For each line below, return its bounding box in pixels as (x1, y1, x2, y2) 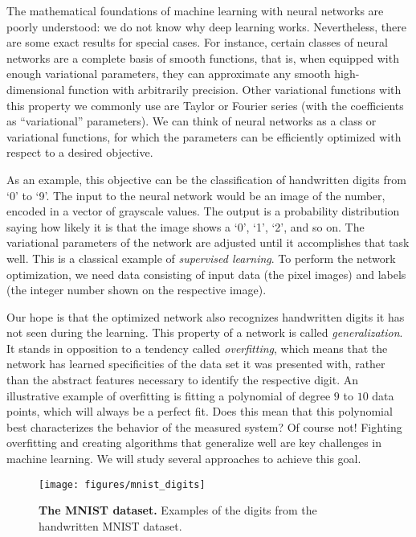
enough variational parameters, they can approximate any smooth (6, 65, 331, 82)
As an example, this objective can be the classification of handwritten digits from (6, 170, 406, 187)
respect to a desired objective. (6, 144, 153, 161)
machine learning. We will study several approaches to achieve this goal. (6, 450, 361, 467)
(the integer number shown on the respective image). (6, 281, 267, 298)
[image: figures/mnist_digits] (39, 478, 206, 490)
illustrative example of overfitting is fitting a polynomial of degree (6, 387, 331, 404)
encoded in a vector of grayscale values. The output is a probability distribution (6, 203, 400, 219)
